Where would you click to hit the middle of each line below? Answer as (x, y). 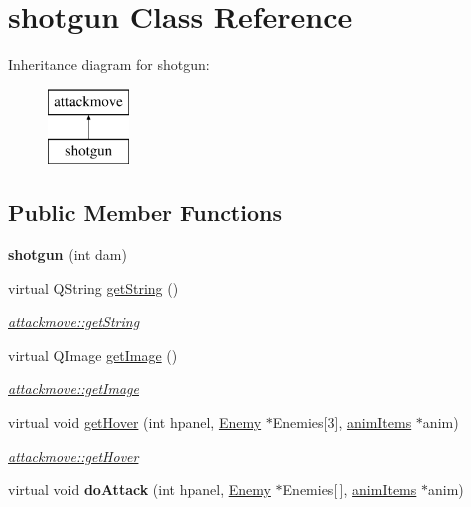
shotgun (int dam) (67, 254)
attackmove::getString (74, 321)
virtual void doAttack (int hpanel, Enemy (139, 489)
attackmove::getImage (73, 388)
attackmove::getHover (73, 455)
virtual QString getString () (93, 287)
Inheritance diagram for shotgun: (109, 64)
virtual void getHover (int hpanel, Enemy (135, 422)
